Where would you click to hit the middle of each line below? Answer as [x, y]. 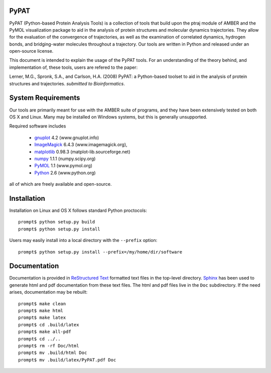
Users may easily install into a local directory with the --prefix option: [83, 240]
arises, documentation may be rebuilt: [48, 292]
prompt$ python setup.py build [57, 222]
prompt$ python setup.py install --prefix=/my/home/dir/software [100, 252]
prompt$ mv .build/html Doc [53, 353]
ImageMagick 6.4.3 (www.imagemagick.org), [81, 145]
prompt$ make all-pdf [45, 332]
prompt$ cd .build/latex [49, 325]
